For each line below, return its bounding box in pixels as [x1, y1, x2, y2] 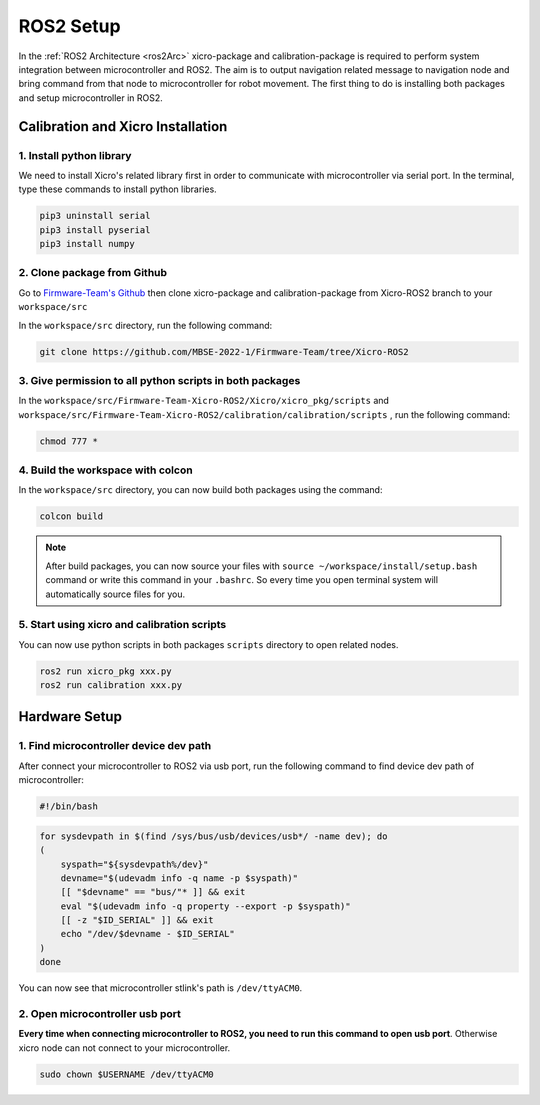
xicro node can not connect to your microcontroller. [18, 1041, 231, 1054]
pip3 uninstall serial [39, 210, 151, 222]
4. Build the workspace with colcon [18, 463, 194, 477]
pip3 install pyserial [39, 224, 151, 235]
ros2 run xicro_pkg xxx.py [39, 665, 172, 677]
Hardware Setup [18, 708, 122, 725]
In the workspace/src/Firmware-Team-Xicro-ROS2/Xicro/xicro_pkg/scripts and [18, 395, 390, 407]
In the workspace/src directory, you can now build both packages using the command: [18, 484, 383, 496]
